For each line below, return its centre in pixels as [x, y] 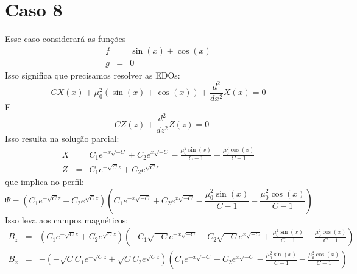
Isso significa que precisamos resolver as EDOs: [93, 75]
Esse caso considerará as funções [65, 39]
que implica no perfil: [44, 182]
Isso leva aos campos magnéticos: [67, 220]
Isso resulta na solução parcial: [62, 139]
